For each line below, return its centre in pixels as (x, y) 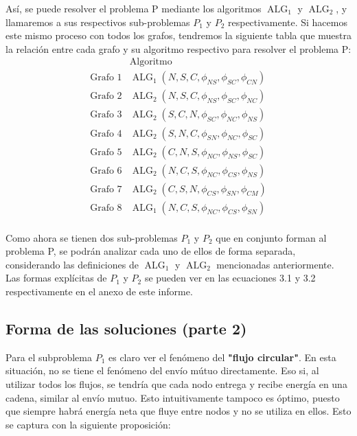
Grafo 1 (106, 78)
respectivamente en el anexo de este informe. (99, 291)
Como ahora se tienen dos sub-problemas (92, 237)
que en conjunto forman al (271, 237)
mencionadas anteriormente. (275, 264)
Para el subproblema (49, 357)
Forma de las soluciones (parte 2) (126, 329)
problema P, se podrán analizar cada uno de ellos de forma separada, (151, 251)
